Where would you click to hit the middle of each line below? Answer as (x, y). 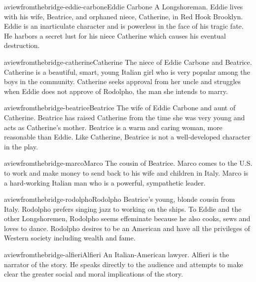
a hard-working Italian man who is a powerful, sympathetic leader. (105, 182)
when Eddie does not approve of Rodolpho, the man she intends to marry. (116, 91)
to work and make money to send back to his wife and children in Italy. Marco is (126, 172)
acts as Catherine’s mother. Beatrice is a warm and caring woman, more (113, 127)
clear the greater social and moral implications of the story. (93, 274)
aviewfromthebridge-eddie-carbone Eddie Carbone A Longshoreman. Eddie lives (124, 6)
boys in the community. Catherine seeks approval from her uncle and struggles (123, 81)
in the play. (21, 146)
